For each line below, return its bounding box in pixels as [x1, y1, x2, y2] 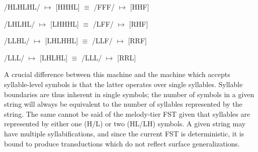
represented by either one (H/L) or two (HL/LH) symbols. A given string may [4, 118, 246, 129]
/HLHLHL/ [4, 2, 40, 12]
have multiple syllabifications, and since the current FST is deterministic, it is [4, 128, 244, 138]
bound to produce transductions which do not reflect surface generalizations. [4, 138, 240, 148]
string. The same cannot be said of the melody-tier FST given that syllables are [4, 108, 250, 119]
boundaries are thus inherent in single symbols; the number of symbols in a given [4, 89, 254, 99]
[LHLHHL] [45, 35, 78, 46]
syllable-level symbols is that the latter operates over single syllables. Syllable [4, 79, 243, 89]
